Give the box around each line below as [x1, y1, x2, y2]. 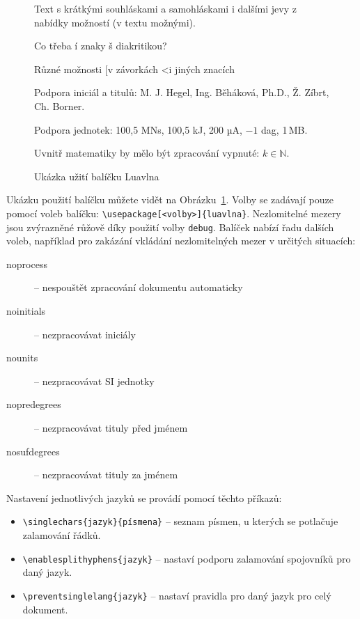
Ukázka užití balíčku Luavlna [34, 169, 159, 183]
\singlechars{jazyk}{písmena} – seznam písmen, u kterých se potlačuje [22, 514, 338, 528]
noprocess [6, 256, 47, 271]
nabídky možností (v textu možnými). [34, 15, 196, 29]
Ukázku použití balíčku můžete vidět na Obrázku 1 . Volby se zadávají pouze [6, 192, 334, 207]
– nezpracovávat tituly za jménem [34, 467, 178, 482]
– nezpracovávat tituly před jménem [34, 421, 188, 434]
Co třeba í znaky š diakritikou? [34, 38, 167, 53]
